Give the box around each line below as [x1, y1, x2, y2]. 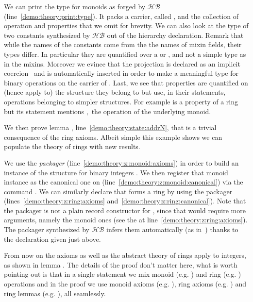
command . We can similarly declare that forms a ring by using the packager [4, 186, 233, 196]
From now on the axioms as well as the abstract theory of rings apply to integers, [4, 250, 246, 260]
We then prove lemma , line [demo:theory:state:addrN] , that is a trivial [4, 122, 217, 133]
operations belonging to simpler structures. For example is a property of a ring [4, 96, 238, 106]
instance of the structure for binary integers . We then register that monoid [4, 167, 228, 177]
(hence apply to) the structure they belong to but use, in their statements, [4, 87, 226, 97]
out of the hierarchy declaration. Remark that [107, 30, 244, 40]
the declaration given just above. [4, 234, 101, 244]
